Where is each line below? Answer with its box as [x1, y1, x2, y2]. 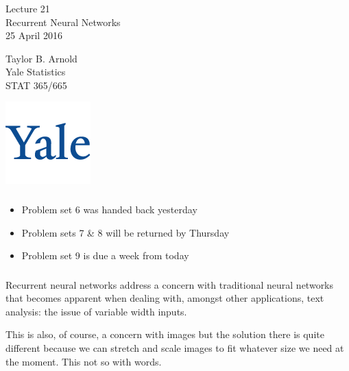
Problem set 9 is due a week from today [21, 248, 189, 263]
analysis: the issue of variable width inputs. [5, 304, 187, 318]
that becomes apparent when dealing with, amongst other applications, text [5, 291, 324, 305]
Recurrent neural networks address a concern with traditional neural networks [5, 277, 334, 291]
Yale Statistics [5, 64, 66, 79]
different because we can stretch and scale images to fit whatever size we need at [5, 341, 344, 355]
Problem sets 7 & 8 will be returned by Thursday [21, 225, 230, 239]
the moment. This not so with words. [5, 354, 162, 368]
